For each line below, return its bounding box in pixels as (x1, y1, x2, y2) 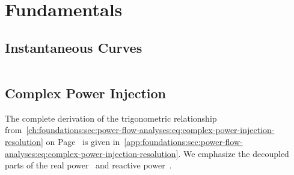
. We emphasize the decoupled (178, 147, 289, 159)
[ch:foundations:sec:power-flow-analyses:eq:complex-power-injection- (26, 123, 275, 136)
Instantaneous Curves (5, 38, 142, 56)
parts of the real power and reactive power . (5, 159, 172, 171)
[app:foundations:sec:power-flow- (124, 135, 243, 147)
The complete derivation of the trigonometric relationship (5, 111, 217, 124)
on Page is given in (46, 135, 120, 147)
